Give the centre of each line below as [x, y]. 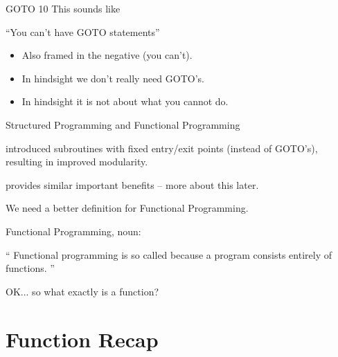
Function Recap [82, 339]
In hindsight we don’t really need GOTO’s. [113, 78]
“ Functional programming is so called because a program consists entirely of [169, 254]
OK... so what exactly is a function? [82, 291]
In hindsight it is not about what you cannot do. [125, 101]
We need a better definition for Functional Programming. [127, 208]
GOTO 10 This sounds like [63, 8]
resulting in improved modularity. [77, 162]
